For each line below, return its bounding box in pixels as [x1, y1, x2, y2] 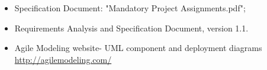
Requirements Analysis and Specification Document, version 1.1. [14, 21, 249, 34]
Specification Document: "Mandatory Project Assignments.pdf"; [14, 2, 246, 14]
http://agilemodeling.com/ [14, 53, 112, 65]
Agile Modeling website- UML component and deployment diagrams [14, 42, 262, 54]
